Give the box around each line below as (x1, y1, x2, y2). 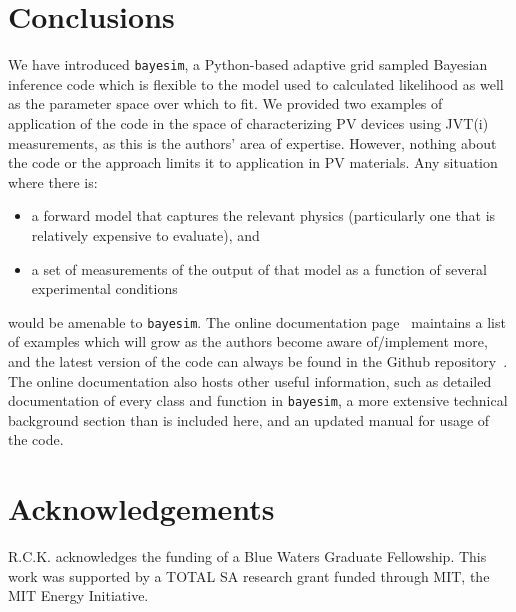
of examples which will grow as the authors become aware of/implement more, (8, 331, 488, 352)
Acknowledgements (8, 488, 275, 529)
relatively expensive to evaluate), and (31, 224, 260, 245)
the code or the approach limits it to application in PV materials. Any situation (8, 152, 498, 173)
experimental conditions (31, 278, 178, 299)
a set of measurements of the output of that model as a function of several (31, 258, 487, 279)
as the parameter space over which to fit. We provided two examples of (8, 93, 443, 114)
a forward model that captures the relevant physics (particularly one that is (31, 205, 496, 226)
